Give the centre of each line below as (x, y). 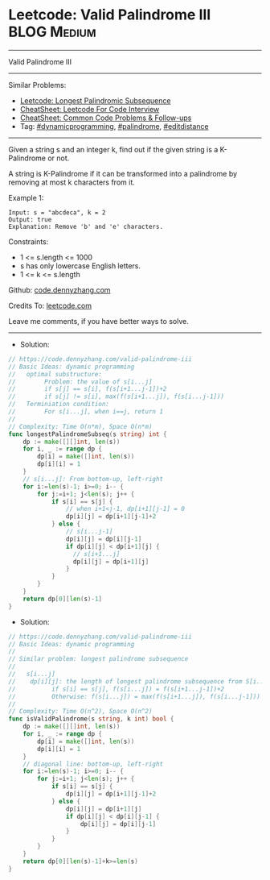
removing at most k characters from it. (72, 182)
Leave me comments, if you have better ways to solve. (98, 321)
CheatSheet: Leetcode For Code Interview (90, 109)
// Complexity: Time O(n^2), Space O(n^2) (80, 712)
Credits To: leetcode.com (50, 305)
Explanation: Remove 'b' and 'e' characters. (86, 226)
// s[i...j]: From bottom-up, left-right (93, 479)
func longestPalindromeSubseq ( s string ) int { (88, 434)
